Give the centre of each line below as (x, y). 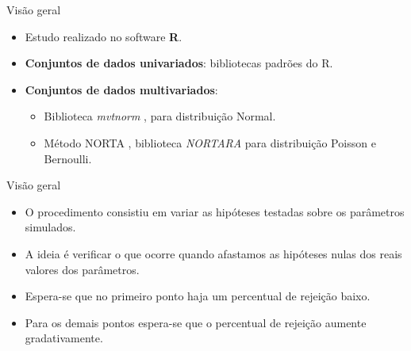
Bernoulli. (68, 158)
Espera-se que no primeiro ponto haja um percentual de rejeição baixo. (198, 296)
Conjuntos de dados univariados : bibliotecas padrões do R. (179, 63)
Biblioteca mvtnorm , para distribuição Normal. (160, 116)
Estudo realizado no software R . (104, 36)
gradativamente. (64, 338)
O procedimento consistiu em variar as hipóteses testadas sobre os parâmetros (215, 211)
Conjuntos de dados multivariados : (121, 89)
